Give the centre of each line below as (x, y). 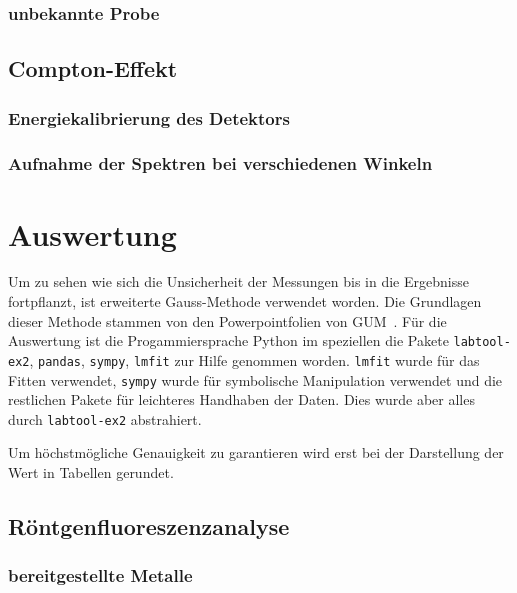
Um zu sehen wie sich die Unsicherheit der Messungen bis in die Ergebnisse (238, 281)
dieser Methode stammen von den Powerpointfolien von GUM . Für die (227, 320)
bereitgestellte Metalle (100, 575)
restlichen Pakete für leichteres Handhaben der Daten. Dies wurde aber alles (241, 399)
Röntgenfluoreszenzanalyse (149, 526)
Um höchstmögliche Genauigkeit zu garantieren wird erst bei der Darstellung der (256, 452)
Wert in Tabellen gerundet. (91, 472)
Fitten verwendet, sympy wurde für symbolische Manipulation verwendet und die (255, 379)
